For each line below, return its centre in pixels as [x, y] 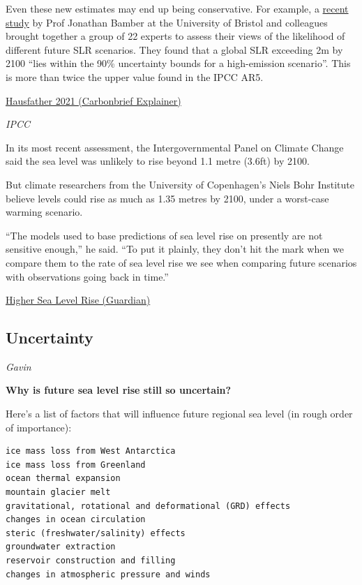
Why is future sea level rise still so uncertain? [119, 390]
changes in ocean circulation [76, 520]
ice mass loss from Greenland [76, 465]
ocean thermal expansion [63, 479]
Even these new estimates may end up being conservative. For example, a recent [177, 8]
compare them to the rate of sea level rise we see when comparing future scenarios [181, 262]
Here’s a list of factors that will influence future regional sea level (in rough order [179, 414]
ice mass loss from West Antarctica [91, 451]
